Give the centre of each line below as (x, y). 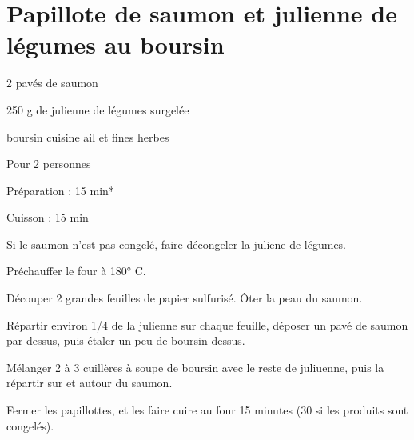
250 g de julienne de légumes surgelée (98, 109)
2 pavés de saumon (52, 83)
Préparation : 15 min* (60, 190)
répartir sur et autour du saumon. (90, 383)
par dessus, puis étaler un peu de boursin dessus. (126, 340)
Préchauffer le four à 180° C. (76, 271)
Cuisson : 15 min (48, 217)
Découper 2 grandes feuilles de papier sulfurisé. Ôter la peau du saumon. (185, 298)
